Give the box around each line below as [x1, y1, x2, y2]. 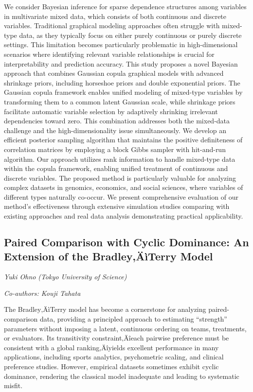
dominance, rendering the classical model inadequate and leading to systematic [4, 371, 239, 381]
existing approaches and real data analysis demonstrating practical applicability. [4, 211, 243, 221]
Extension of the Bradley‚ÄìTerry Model [4, 249, 213, 264]
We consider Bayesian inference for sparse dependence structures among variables [4, 1, 247, 11]
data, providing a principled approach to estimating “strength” [40, 314, 227, 324]
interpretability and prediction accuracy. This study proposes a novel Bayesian [4, 58, 238, 68]
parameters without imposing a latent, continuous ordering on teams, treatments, [4, 323, 247, 333]
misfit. [4, 380, 23, 391]
